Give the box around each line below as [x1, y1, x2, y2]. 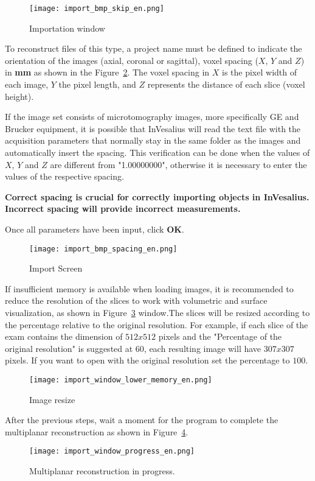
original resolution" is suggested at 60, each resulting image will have [5, 342, 261, 354]
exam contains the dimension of [5, 330, 123, 343]
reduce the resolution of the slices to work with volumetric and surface [5, 294, 268, 307]
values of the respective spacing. [5, 170, 124, 183]
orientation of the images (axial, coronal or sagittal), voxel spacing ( [5, 54, 258, 66]
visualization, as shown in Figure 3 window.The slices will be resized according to [5, 306, 310, 318]
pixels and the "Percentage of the [158, 330, 282, 343]
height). [5, 90, 34, 102]
